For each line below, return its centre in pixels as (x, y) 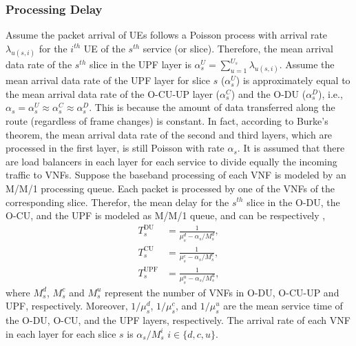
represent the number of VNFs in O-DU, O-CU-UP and (222, 292)
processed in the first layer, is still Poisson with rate (115, 148)
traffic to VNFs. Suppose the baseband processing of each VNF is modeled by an (176, 175)
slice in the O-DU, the (293, 202)
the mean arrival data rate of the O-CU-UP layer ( (113, 93)
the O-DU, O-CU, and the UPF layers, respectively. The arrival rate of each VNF (178, 320)
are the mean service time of (283, 306)
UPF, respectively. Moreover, (67, 306)
